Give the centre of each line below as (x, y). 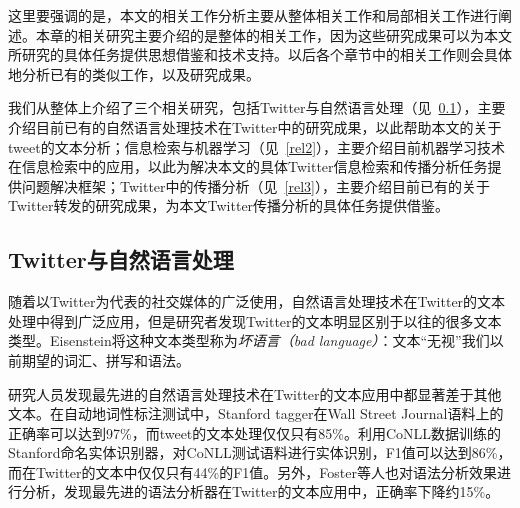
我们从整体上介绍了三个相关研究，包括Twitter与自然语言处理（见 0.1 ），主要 (257, 107)
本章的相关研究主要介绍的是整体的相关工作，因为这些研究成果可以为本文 (273, 34)
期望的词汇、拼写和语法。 (105, 359)
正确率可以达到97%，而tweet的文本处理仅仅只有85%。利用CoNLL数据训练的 (255, 432)
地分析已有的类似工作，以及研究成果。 (134, 73)
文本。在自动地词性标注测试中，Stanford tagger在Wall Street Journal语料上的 (256, 413)
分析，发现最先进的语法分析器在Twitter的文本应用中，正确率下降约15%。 (260, 491)
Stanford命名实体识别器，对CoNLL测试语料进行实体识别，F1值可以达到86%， (260, 452)
